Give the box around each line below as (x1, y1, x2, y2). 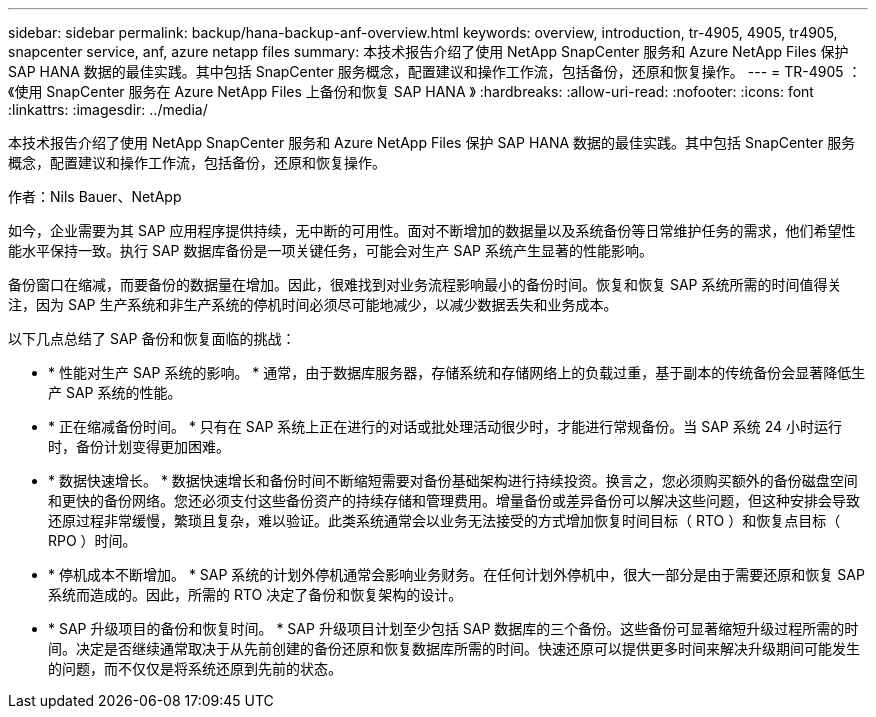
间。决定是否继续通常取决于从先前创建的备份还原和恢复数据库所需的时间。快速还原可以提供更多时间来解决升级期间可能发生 (48, 640, 860, 657)
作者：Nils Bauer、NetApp (8, 188, 182, 205)
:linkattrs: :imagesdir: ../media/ (8, 101, 208, 118)
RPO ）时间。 (48, 532, 137, 549)
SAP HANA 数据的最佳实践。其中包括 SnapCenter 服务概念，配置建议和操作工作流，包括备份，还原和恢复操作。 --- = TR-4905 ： (8, 63, 862, 80)
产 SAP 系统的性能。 (48, 384, 182, 401)
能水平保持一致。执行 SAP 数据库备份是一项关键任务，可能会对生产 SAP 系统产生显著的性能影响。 (8, 242, 653, 259)
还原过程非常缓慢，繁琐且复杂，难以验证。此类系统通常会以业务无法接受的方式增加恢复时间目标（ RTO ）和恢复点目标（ (48, 512, 841, 529)
